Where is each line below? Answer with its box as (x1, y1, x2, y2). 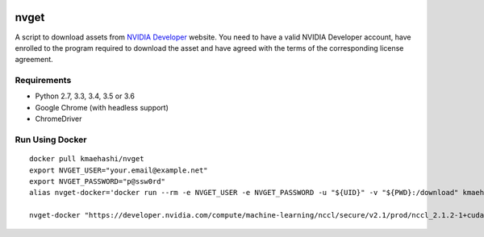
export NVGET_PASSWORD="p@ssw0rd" (29, 177, 165, 185)
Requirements (15, 75, 72, 86)
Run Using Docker (15, 134, 87, 145)
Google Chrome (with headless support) (35, 102, 169, 112)
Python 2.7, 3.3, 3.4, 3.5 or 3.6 (35, 91, 135, 101)
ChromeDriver (35, 114, 82, 124)
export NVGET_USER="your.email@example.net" (29, 165, 209, 175)
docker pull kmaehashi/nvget (29, 154, 144, 164)
